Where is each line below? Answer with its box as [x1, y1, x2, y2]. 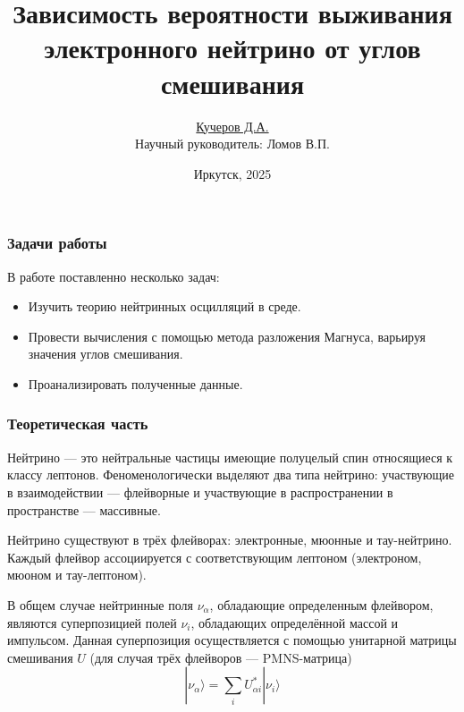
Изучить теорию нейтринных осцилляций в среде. [28, 297, 301, 316]
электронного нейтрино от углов [44, 30, 421, 66]
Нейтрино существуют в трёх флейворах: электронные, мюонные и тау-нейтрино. [7, 530, 452, 549]
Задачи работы [7, 232, 107, 254]
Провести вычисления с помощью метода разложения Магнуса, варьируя [28, 326, 426, 345]
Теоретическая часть [7, 412, 148, 435]
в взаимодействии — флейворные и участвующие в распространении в [7, 482, 393, 501]
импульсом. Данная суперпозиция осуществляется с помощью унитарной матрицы [7, 631, 457, 649]
